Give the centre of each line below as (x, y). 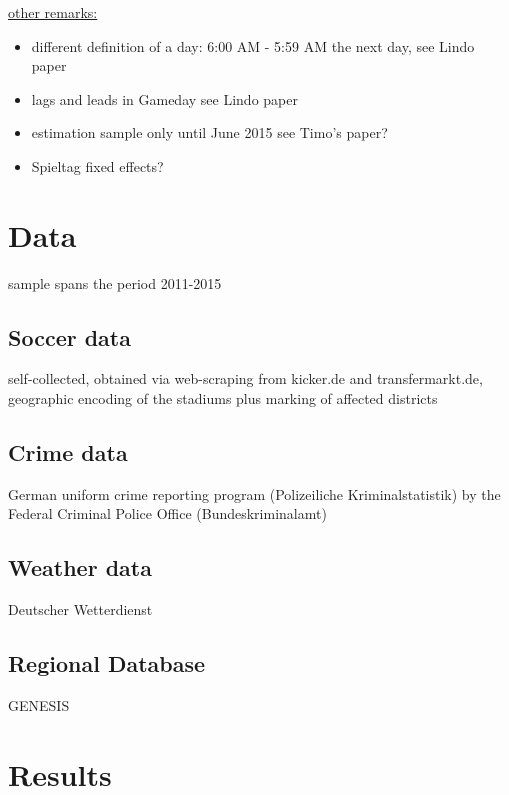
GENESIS (39, 705)
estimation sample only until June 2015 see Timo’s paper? (209, 132)
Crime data (68, 452)
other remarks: (53, 12)
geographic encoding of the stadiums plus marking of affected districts (223, 398)
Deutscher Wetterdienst (80, 609)
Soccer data (69, 336)
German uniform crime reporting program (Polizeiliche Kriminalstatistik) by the (254, 493)
